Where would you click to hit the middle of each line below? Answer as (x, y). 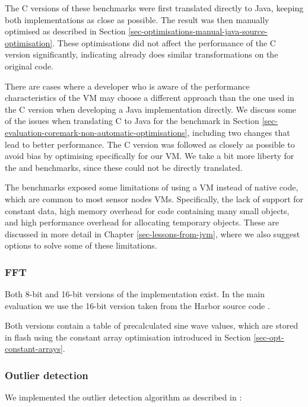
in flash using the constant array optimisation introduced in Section (128, 337)
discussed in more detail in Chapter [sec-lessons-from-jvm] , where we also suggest (153, 233)
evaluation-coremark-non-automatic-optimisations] (96, 132)
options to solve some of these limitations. (81, 245)
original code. (29, 66)
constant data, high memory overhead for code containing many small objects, (147, 210)
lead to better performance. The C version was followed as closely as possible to (150, 144)
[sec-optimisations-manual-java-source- (198, 31)
